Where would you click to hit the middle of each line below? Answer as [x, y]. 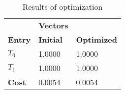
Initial [50, 39]
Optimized [97, 39]
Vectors [53, 25]
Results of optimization [62, 7]
